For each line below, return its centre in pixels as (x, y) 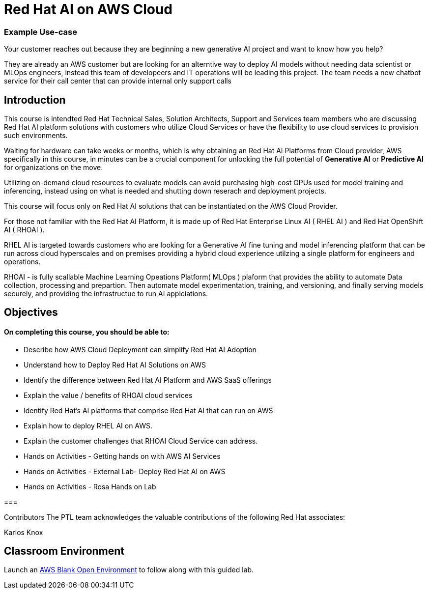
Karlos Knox (24, 532)
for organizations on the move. (54, 167)
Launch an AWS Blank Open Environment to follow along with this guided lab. (129, 570)
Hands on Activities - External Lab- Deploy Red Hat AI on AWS (125, 471)
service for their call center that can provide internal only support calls (118, 81)
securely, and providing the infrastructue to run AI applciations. (106, 293)
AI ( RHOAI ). (24, 229)
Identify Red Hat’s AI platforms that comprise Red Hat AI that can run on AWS (148, 410)
